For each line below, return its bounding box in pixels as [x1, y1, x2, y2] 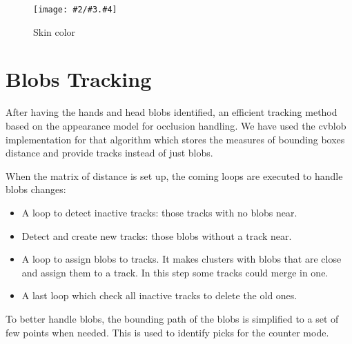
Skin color [33, 24, 76, 39]
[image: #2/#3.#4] [33, 5, 117, 14]
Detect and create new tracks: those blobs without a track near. [21, 228, 292, 243]
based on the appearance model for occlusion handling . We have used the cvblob [6, 118, 346, 132]
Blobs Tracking [6, 65, 152, 93]
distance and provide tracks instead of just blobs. [6, 145, 213, 160]
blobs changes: [6, 182, 66, 196]
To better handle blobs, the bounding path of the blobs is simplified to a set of [6, 311, 339, 325]
